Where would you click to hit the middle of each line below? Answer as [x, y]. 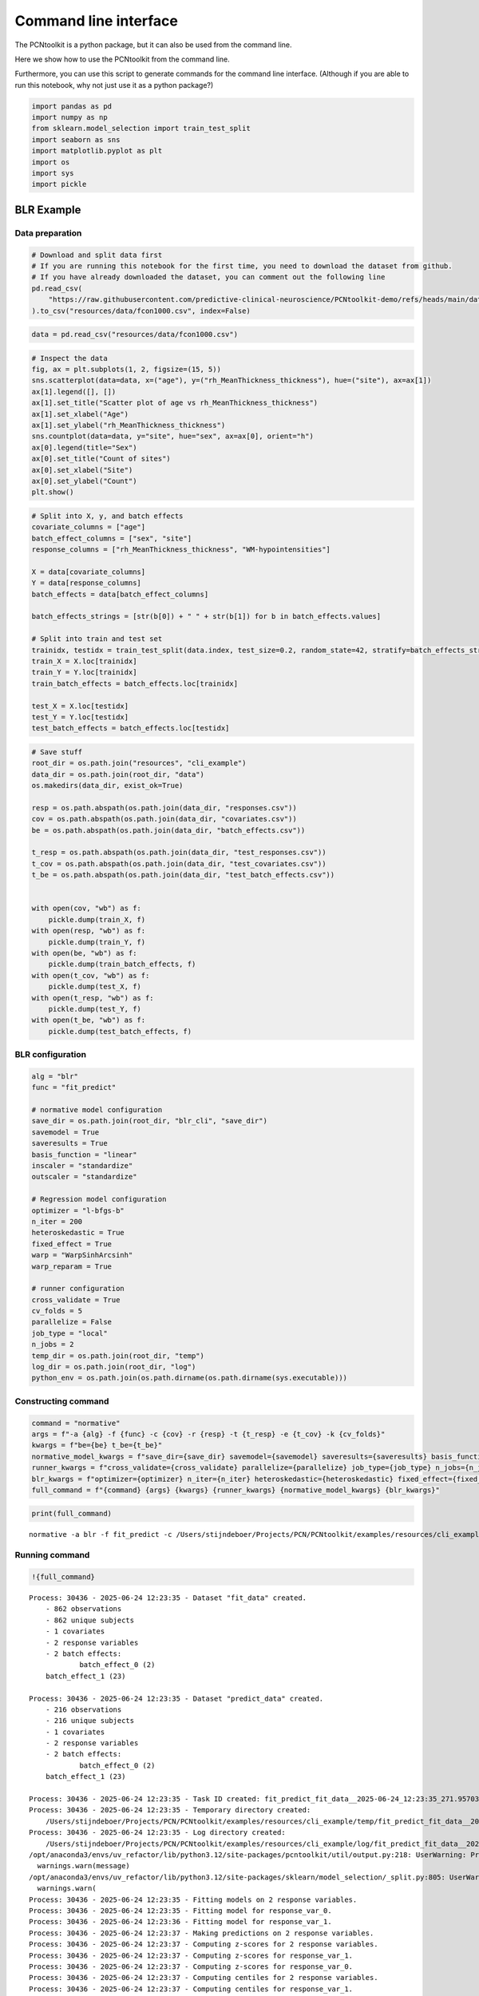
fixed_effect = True [71, 1244]
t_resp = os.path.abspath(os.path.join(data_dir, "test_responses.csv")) [179, 853]
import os [51, 162]
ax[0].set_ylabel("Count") [84, 481]
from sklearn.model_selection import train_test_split [141, 129]
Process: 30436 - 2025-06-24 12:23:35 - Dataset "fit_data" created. [168, 1598]
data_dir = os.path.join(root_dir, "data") [118, 774]
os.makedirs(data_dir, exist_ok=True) [107, 786]
